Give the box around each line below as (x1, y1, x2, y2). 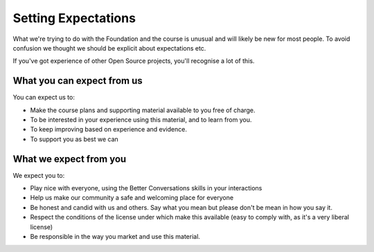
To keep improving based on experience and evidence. (30, 125, 187, 134)
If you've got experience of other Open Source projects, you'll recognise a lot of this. (12, 57, 255, 65)
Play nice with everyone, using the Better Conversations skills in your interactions (30, 184, 262, 192)
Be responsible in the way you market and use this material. (30, 233, 201, 241)
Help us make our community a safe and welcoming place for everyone (30, 194, 234, 202)
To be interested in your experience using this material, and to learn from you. (30, 116, 252, 124)
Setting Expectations (12, 10, 136, 26)
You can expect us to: (12, 93, 75, 102)
